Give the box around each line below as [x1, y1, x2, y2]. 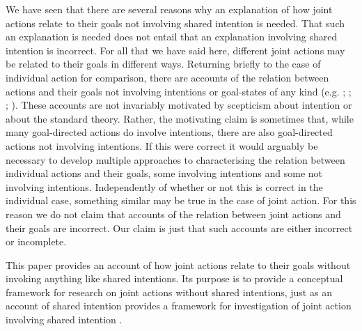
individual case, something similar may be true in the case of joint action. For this [6, 193, 356, 208]
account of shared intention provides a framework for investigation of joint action [6, 298, 352, 313]
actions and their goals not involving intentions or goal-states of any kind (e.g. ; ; [6, 84, 352, 98]
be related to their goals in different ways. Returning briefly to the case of [6, 56, 321, 71]
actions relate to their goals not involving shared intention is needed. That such [6, 15, 345, 30]
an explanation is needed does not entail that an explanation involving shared [6, 29, 338, 44]
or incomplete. [6, 234, 67, 249]
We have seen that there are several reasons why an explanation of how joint [6, 2, 333, 16]
